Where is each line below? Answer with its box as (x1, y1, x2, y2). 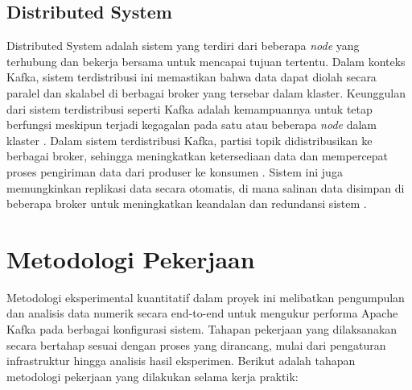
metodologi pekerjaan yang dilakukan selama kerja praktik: (6, 367, 299, 384)
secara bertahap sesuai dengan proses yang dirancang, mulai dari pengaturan (6, 336, 386, 353)
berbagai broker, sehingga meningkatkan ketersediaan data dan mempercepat (6, 147, 389, 164)
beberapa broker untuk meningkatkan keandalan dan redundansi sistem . (6, 195, 367, 212)
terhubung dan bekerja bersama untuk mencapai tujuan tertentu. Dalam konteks (6, 52, 406, 69)
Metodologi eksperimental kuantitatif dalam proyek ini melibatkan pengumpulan (6, 288, 405, 305)
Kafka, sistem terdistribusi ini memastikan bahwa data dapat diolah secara (6, 68, 377, 85)
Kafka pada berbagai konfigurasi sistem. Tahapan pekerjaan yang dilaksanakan (6, 321, 398, 338)
